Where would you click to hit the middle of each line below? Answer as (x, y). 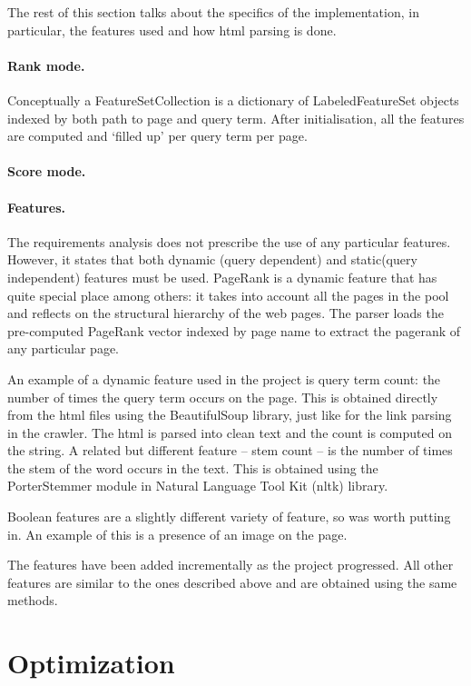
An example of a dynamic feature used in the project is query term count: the (224, 378)
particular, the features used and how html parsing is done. (172, 30)
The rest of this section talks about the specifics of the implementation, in (213, 12)
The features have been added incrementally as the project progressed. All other (231, 565)
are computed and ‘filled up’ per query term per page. (157, 136)
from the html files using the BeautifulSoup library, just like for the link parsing (230, 415)
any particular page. (63, 348)
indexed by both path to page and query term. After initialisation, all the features (236, 118)
